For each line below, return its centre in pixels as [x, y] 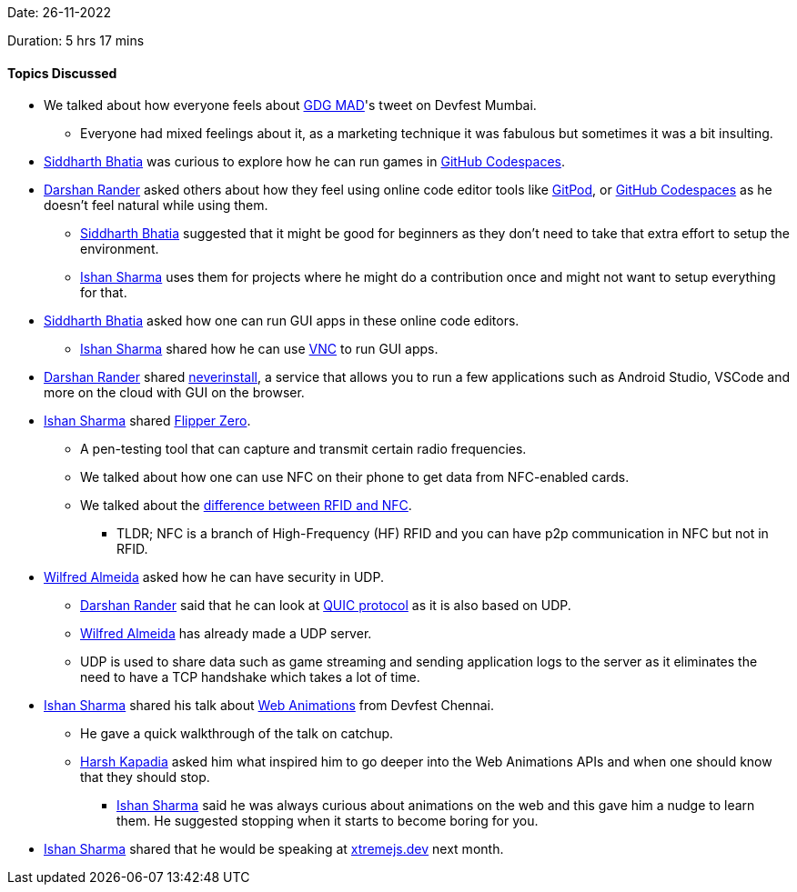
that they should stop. [145, 777]
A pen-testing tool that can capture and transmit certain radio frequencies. [303, 449]
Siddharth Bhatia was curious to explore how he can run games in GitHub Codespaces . [304, 162]
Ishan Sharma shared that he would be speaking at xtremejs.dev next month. [274, 849]
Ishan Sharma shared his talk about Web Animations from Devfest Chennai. [269, 706]
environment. [120, 249]
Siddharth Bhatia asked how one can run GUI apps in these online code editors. [282, 321]
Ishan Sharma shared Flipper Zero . [147, 421]
